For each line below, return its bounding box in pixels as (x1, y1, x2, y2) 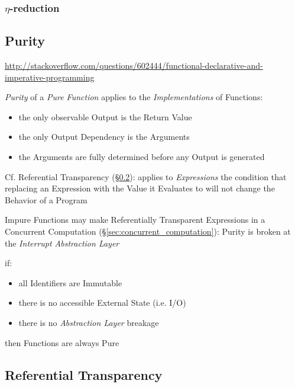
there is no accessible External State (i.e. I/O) (18, 296, 186, 309)
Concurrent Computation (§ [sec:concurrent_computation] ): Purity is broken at (5, 225, 291, 237)
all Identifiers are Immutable (18, 276, 122, 289)
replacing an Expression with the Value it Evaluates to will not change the (5, 182, 275, 194)
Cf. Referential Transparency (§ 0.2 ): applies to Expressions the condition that (5, 170, 287, 183)
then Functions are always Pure (5, 336, 119, 348)
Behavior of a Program (5, 193, 87, 206)
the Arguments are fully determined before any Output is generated (18, 151, 265, 163)
